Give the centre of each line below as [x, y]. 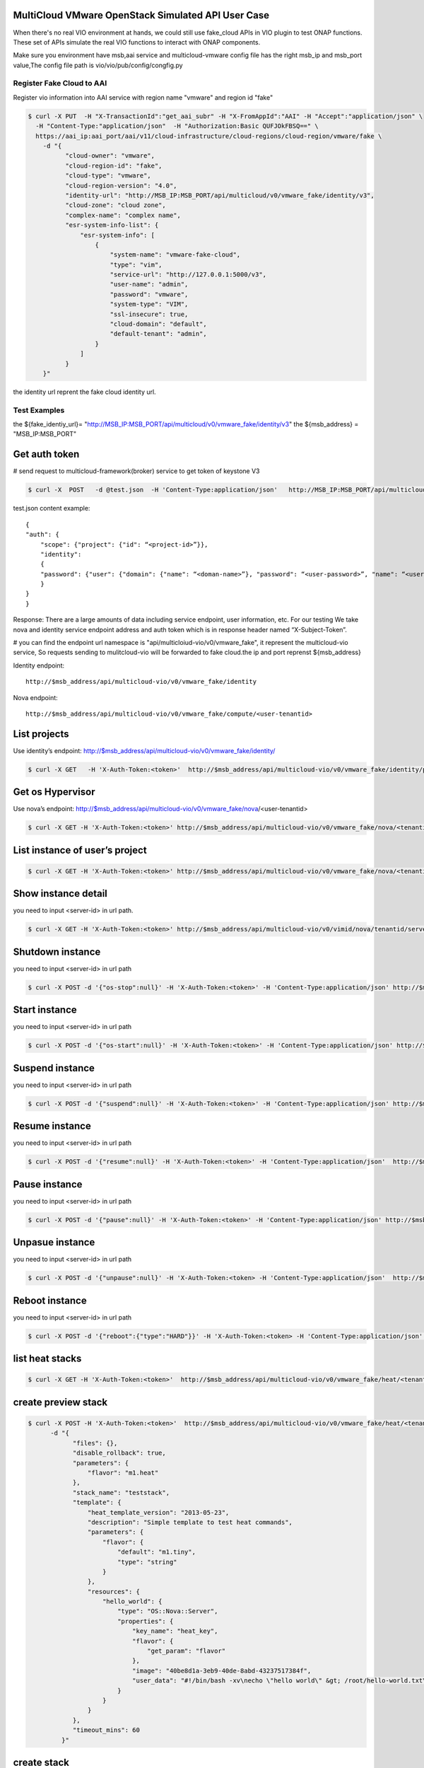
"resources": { [114, 1592]
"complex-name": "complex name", [123, 215]
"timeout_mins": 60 [106, 1730]
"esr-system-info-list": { [112, 225]
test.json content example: [52, 508]
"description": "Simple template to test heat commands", [190, 1522]
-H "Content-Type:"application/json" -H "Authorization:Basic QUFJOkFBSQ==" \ [177, 126]
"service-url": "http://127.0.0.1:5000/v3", [188, 275]
